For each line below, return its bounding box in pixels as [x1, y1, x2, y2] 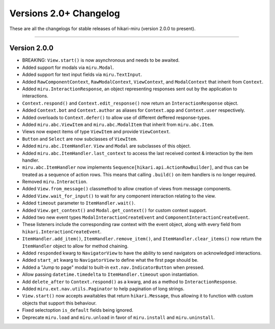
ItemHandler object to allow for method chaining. [22, 243, 129, 249]
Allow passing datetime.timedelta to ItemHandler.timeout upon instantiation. [22, 271, 199, 277]
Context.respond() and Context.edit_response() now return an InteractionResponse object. [22, 100, 239, 106]
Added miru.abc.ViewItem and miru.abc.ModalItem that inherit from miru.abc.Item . [22, 121, 214, 128]
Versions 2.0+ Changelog [9, 8, 120, 19]
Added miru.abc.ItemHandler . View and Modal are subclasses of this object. [22, 143, 191, 149]
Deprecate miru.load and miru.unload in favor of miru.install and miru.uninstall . [22, 314, 215, 320]
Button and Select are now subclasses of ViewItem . [22, 136, 137, 142]
